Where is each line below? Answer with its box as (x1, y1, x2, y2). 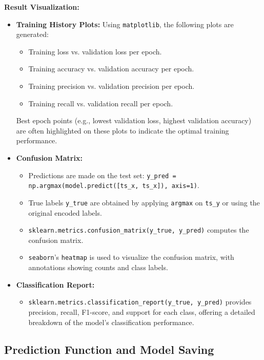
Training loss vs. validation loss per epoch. (28, 46, 162, 56)
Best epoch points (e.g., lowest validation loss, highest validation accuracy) (16, 115, 252, 126)
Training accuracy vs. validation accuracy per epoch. (28, 63, 194, 74)
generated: (16, 29, 49, 40)
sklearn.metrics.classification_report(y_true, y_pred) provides (28, 296, 252, 307)
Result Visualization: (4, 2, 79, 12)
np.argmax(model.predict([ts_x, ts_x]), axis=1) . (28, 180, 199, 191)
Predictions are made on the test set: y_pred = (28, 169, 176, 180)
